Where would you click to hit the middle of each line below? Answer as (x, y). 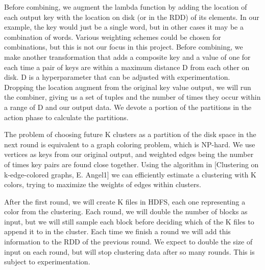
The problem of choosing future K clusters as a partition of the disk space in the (130, 134)
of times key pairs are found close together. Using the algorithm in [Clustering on (131, 164)
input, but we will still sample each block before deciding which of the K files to (129, 221)
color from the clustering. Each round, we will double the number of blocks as (126, 211)
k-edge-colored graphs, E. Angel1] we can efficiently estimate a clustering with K (130, 174)
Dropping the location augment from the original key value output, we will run (128, 87)
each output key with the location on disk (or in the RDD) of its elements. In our (132, 17)
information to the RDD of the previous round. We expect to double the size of (128, 242)
